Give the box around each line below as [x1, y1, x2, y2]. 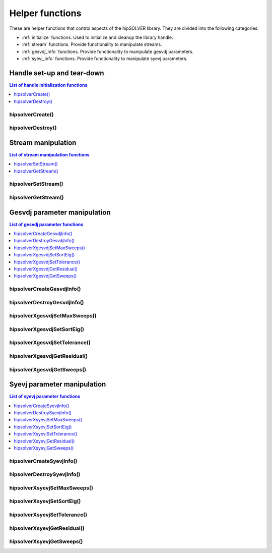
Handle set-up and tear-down [9, 69, 104, 77]
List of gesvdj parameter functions [9, 221, 84, 227]
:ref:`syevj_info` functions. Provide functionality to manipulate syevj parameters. [22, 56, 188, 62]
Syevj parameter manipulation [9, 380, 106, 389]
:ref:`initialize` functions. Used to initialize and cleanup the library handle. [22, 34, 173, 40]
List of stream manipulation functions [9, 151, 90, 157]
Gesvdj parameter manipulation [9, 208, 111, 216]
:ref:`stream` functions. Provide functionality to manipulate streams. [22, 41, 162, 47]
